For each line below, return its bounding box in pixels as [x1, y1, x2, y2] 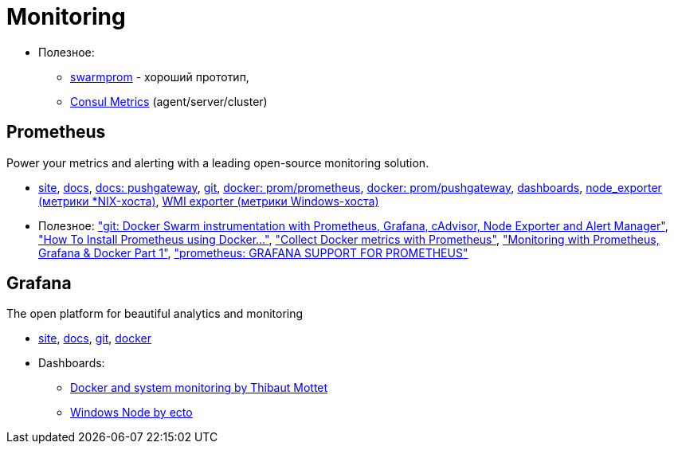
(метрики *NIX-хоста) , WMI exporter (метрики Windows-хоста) [38, 194, 379, 208]
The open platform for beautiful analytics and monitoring [6, 307, 304, 321]
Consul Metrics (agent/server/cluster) [70, 94, 268, 108]
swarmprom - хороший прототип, [70, 69, 249, 84]
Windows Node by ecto [70, 405, 193, 420]
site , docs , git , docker [38, 331, 152, 346]
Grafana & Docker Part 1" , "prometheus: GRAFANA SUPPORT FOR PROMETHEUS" [38, 245, 468, 260]
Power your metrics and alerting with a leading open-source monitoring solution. [6, 155, 429, 170]
